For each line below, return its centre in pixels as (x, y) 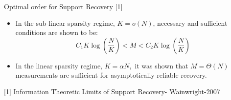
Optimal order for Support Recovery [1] (63, 6)
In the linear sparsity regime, (59, 65)
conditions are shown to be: (57, 32)
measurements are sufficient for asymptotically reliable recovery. (111, 75)
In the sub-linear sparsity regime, (65, 23)
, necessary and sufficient (190, 23)
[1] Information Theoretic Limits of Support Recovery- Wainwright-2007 (112, 91)
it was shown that (162, 65)
